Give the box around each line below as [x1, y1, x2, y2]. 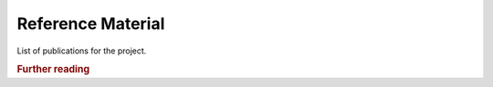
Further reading [16, 63, 90, 76]
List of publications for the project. [16, 45, 147, 56]
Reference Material [16, 14, 165, 34]
